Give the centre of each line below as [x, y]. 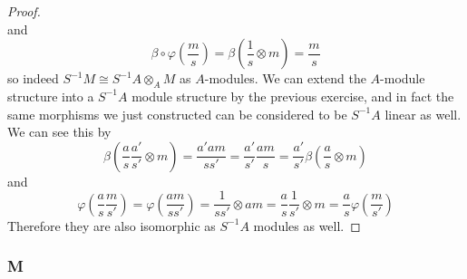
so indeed [33, 78]
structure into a [51, 96]
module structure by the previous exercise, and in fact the [293, 96]
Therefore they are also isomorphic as [112, 225]
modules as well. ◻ [307, 225]
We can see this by [59, 132]
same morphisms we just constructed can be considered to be [177, 114]
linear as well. [423, 114]
